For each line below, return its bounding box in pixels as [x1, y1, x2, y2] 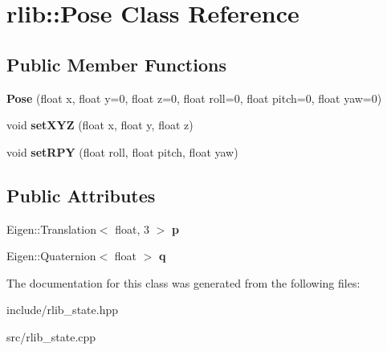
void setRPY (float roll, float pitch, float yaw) [6, 143, 238, 160]
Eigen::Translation [6, 220, 96, 237]
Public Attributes [6, 182, 156, 207]
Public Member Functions [6, 51, 226, 76]
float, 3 [115, 220, 150, 237]
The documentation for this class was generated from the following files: [6, 274, 361, 291]
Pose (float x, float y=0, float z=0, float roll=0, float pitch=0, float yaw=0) [6, 89, 382, 106]
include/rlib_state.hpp [6, 301, 118, 318]
